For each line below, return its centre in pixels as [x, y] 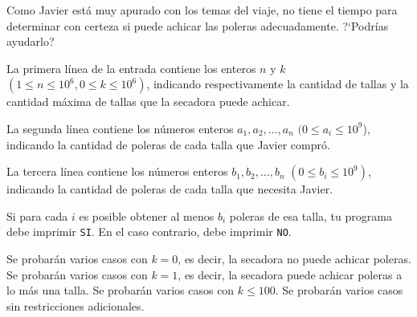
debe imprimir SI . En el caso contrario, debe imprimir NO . [149, 232]
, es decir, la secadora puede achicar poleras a [290, 274]
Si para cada [37, 215]
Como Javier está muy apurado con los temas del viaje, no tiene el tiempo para [202, 10]
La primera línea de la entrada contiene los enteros [131, 68]
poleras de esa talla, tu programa [311, 215]
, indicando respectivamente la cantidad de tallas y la [278, 84]
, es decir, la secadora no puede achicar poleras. [294, 258]
